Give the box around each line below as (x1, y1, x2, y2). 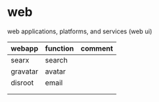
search (45, 55, 68, 65)
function (45, 43, 75, 53)
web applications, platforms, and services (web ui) (7, 27, 153, 35)
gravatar (10, 67, 38, 76)
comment (80, 43, 114, 53)
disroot (10, 78, 34, 87)
